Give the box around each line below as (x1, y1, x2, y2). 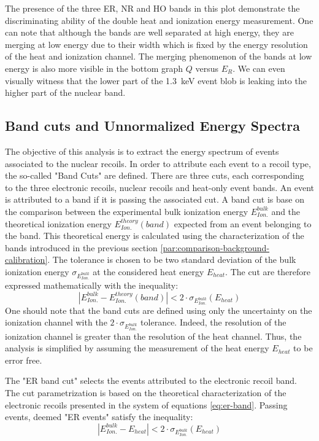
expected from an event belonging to (174, 217, 312, 230)
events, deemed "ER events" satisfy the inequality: (5, 410, 193, 423)
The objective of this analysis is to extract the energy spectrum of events (5, 144, 279, 157)
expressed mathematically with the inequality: (5, 279, 179, 292)
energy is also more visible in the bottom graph (5, 61, 183, 74)
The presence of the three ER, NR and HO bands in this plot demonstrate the (5, 2, 300, 14)
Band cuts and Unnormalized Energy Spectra (5, 116, 301, 135)
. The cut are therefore (225, 265, 311, 278)
